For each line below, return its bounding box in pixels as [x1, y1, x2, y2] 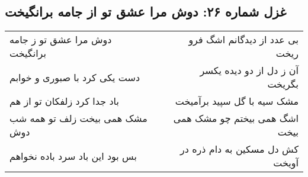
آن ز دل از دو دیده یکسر [200, 63, 299, 78]
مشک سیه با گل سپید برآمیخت [175, 94, 299, 108]
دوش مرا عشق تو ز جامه [9, 33, 112, 47]
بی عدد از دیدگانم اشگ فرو [188, 33, 299, 47]
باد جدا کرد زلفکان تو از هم [9, 94, 119, 108]
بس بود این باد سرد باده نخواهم [9, 149, 137, 163]
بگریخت [267, 77, 299, 91]
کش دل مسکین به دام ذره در [179, 142, 299, 156]
